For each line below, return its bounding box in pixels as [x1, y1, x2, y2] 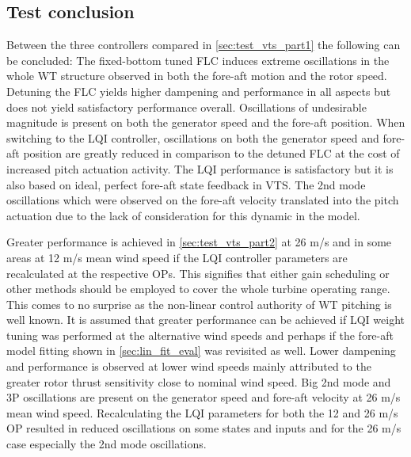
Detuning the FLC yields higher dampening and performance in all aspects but [6, 82, 391, 99]
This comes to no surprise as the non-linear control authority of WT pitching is [6, 295, 392, 312]
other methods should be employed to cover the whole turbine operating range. [6, 280, 390, 297]
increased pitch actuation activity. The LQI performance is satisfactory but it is [6, 160, 394, 177]
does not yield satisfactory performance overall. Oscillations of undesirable [6, 98, 367, 115]
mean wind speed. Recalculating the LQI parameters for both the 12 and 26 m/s [6, 404, 398, 421]
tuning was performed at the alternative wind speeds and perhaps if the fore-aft [6, 326, 394, 343]
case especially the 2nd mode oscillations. [6, 436, 207, 452]
